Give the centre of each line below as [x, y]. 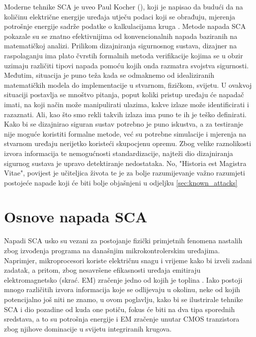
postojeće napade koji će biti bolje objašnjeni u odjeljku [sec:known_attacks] [121, 182]
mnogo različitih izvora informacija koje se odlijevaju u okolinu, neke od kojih [122, 289]
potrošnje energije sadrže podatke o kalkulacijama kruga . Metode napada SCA [125, 26]
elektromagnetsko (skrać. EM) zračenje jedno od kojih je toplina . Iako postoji [123, 279]
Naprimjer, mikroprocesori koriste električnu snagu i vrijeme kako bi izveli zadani [128, 260]
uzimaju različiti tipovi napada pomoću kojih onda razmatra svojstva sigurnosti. [127, 65]
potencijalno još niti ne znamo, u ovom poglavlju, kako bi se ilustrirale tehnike [124, 299]
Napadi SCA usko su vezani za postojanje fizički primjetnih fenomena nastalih [123, 241]
